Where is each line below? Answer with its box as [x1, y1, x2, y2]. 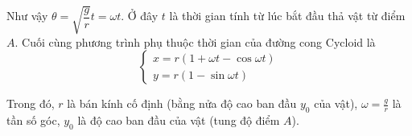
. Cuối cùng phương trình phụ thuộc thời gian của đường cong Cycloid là [14, 33, 376, 50]
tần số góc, [6, 111, 60, 128]
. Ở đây [121, 7, 159, 24]
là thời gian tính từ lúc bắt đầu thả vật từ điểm [169, 7, 406, 24]
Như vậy [6, 7, 48, 24]
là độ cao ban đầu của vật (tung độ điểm [77, 111, 280, 128]
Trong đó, [6, 95, 55, 112]
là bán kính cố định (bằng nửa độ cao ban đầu [67, 95, 297, 112]
